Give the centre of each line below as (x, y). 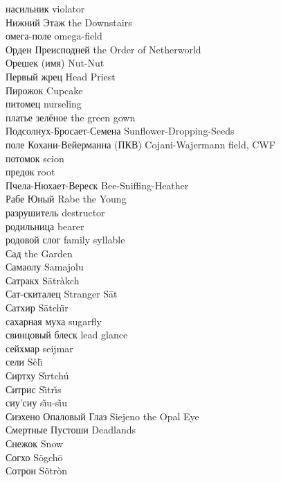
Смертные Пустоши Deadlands (71, 430)
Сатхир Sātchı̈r (37, 308)
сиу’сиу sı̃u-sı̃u (37, 403)
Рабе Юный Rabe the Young (66, 199)
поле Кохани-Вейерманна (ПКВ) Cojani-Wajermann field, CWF (140, 144)
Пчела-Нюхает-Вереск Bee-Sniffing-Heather (97, 185)
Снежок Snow (35, 443)
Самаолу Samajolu (45, 267)
